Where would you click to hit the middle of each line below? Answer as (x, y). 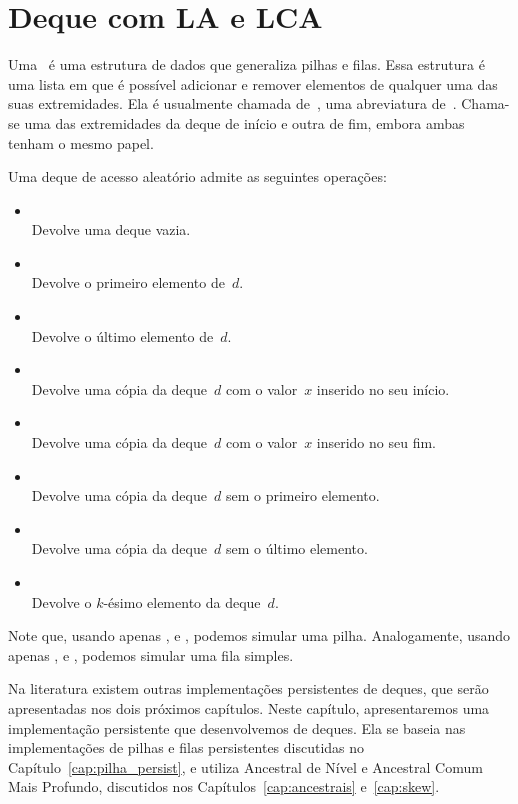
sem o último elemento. (296, 548)
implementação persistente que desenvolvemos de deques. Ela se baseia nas (237, 727)
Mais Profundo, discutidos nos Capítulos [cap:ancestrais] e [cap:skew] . (224, 786)
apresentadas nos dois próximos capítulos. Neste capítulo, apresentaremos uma (249, 707)
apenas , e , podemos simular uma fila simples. (151, 654)
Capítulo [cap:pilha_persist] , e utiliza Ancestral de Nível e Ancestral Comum (245, 766)
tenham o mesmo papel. (81, 142)
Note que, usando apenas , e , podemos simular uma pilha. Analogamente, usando (259, 635)
